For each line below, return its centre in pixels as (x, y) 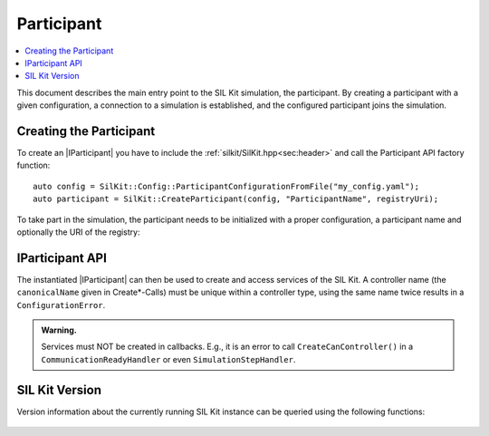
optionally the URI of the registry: (78, 232)
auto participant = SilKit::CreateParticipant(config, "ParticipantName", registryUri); (236, 199)
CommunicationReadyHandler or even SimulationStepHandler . (168, 359)
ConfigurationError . (61, 305)
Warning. (59, 330)
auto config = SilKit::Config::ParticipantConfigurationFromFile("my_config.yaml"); (226, 186)
